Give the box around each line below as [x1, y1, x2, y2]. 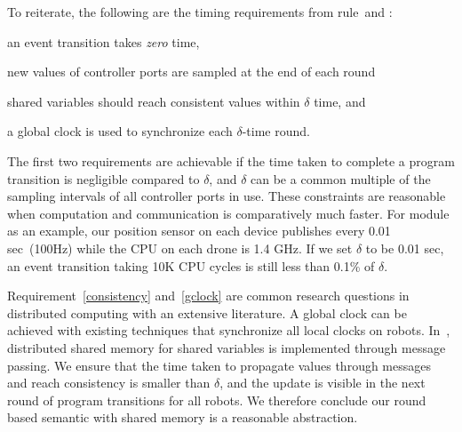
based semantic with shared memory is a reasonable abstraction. [7, 408, 358, 427]
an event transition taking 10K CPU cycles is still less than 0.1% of [7, 256, 375, 275]
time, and [314, 92, 366, 110]
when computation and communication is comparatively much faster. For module [7, 204, 450, 222]
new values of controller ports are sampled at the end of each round [7, 62, 376, 81]
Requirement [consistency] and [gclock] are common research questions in [7, 286, 410, 305]
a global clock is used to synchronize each [7, 122, 233, 140]
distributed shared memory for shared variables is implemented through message [7, 338, 446, 356]
